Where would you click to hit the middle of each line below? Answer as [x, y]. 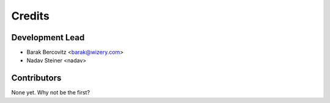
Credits [31, 16]
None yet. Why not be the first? [51, 93]
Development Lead [48, 37]
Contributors [36, 78]
